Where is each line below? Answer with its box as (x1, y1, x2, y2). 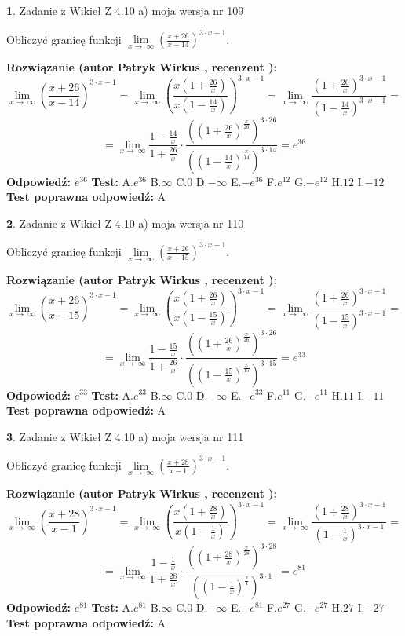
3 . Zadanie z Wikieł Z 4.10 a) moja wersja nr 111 (6, 428, 244, 444)
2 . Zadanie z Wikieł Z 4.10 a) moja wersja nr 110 (6, 214, 244, 231)
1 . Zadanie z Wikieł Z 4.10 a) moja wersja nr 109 (6, 2, 244, 18)
